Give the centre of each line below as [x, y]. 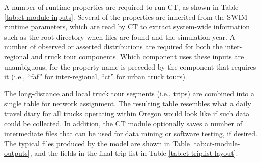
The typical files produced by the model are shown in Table [97, 143]
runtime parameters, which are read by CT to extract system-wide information [127, 27]
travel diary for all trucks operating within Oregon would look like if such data [127, 113]
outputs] [17, 153]
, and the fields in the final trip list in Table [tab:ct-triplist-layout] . [134, 153]
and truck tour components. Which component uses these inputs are [137, 56]
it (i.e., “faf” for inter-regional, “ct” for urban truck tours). [96, 76]
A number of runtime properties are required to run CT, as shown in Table [121, 7]
